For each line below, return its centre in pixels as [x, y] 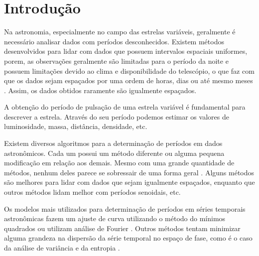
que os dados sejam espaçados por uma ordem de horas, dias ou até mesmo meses [129, 80]
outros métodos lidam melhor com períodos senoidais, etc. [92, 192]
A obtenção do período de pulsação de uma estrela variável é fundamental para [125, 107]
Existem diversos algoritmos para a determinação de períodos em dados [113, 143]
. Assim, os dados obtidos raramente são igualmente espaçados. [100, 90]
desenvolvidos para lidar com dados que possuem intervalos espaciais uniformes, [126, 51]
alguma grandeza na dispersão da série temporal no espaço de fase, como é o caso [128, 238]
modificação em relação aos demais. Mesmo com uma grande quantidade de [119, 163]
